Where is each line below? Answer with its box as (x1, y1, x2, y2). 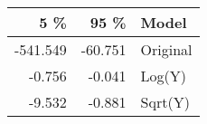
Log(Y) (140, 65, 187, 86)
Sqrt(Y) (140, 91, 190, 112)
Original (140, 39, 193, 60)
